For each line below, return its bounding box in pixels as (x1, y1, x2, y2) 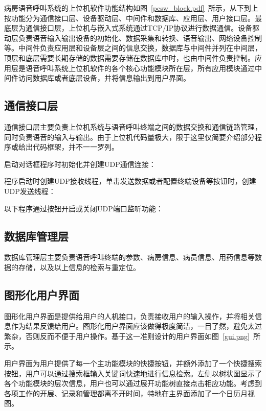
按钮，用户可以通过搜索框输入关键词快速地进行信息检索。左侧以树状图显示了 (4, 368, 262, 378)
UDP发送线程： (4, 185, 56, 196)
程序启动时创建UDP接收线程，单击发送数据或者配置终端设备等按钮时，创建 (4, 176, 256, 186)
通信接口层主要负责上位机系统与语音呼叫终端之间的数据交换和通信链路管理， (4, 121, 262, 132)
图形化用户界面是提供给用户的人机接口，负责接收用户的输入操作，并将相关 (4, 310, 255, 321)
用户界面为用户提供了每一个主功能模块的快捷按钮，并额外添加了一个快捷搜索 (4, 358, 262, 369)
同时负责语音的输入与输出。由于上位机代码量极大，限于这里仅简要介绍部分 (4, 131, 255, 142)
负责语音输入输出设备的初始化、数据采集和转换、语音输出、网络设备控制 (18, 32, 262, 43)
